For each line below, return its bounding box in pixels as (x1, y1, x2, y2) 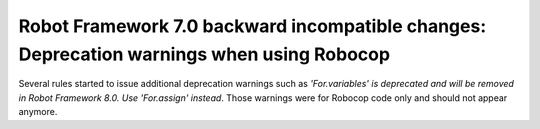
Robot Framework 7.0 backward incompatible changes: (18, 15, 487, 37)
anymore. (18, 106, 58, 118)
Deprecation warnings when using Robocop (18, 43, 390, 65)
